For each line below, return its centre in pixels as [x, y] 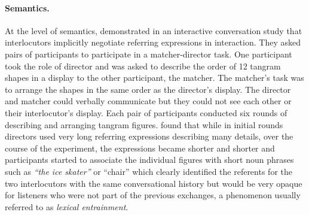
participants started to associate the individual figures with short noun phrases [149, 160]
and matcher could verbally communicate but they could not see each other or [148, 101]
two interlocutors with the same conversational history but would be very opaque [154, 183]
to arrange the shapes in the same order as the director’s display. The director [148, 89]
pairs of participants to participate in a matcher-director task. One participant [149, 54]
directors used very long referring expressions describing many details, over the [149, 136]
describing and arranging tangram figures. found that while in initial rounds [144, 124]
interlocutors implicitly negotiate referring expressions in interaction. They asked [153, 42]
